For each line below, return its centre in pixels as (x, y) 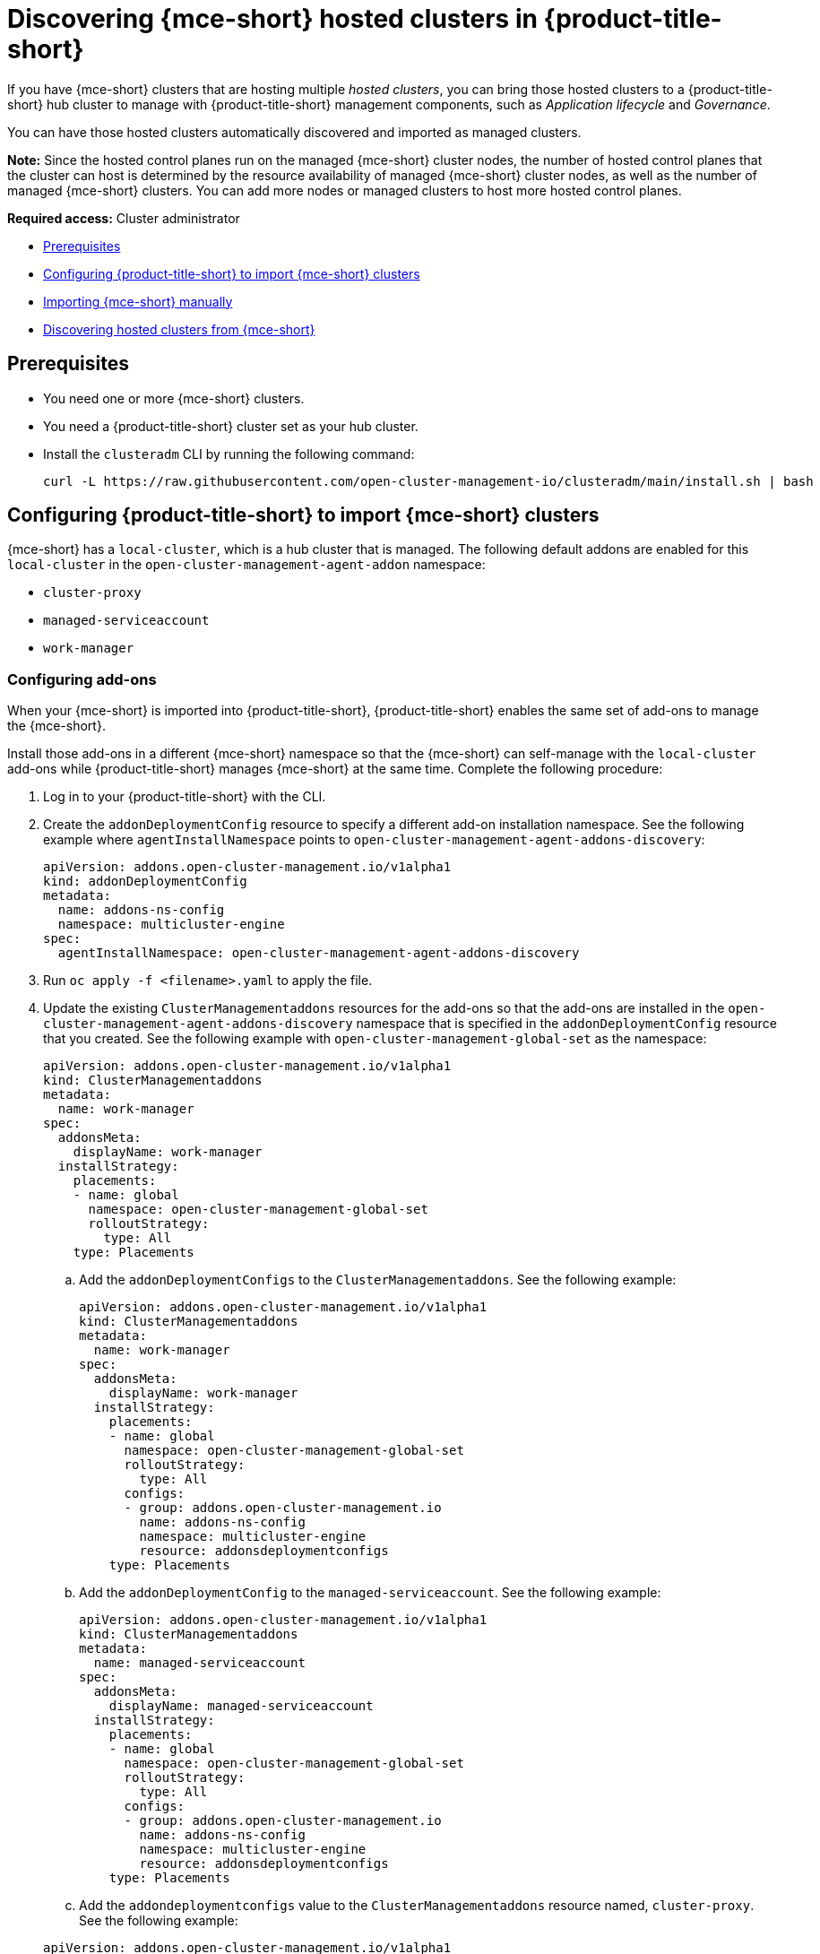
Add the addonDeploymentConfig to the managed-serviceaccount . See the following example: (370, 1593)
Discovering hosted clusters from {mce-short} (179, 329)
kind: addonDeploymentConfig (145, 882)
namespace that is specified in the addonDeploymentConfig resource (566, 1024)
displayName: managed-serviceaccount (241, 1706)
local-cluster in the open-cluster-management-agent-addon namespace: (246, 565)
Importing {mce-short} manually (138, 301)
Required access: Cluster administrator (124, 218)
